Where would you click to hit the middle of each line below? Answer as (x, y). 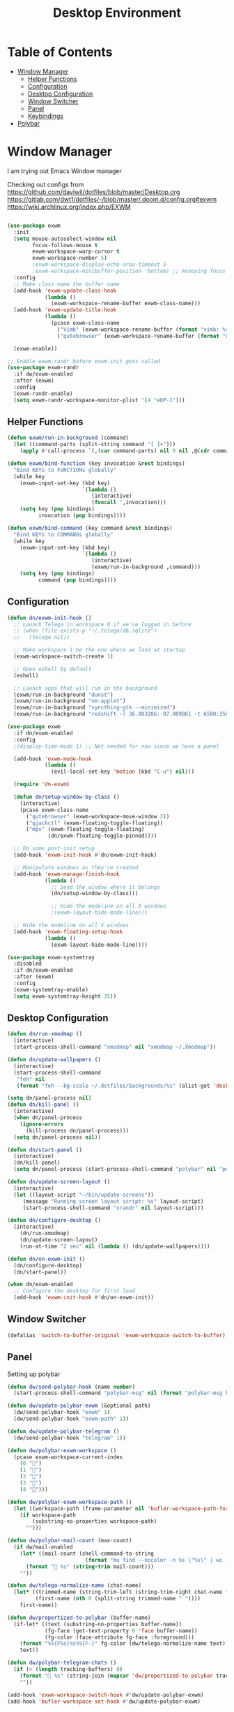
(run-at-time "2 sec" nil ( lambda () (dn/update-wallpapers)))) (115, 1246)
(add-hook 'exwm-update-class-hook (65, 290)
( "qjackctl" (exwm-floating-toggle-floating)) (94, 823)
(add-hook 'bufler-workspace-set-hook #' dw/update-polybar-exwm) (104, 1702)
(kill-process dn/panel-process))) (77, 1130)
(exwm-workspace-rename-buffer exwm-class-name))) (126, 304)
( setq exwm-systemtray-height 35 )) (65, 996)
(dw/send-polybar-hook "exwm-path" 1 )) (71, 1419)
